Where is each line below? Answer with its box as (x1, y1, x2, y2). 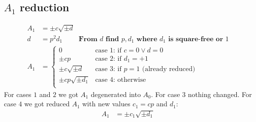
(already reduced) (142, 65, 195, 73)
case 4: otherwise (95, 76, 146, 83)
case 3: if (95, 65, 122, 73)
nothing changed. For (188, 89, 252, 99)
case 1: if (95, 47, 122, 54)
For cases (4, 89, 32, 99)
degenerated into (91, 89, 141, 99)
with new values (82, 98, 130, 109)
